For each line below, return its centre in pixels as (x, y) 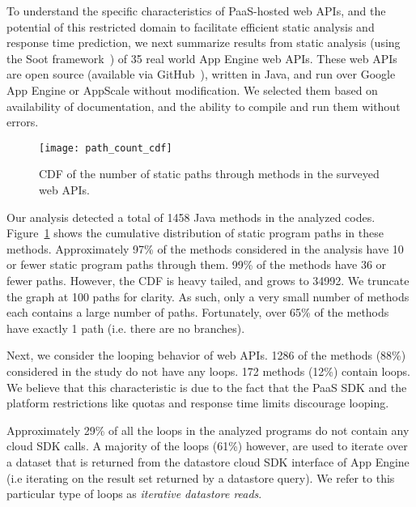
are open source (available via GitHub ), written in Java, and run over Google (201, 74)
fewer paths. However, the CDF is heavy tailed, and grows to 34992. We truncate (208, 280)
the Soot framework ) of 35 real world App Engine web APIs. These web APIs (202, 58)
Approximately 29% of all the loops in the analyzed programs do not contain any (208, 430)
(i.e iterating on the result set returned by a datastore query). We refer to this (201, 477)
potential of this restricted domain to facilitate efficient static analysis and (191, 26)
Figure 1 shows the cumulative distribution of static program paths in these (195, 233)
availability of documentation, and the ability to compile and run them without (204, 106)
